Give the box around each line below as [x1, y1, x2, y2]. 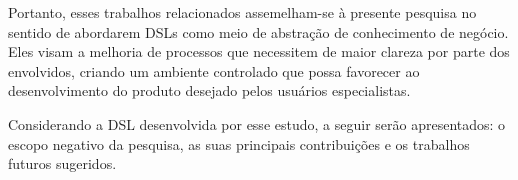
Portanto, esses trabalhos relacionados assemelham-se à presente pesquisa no [8, 2, 477, 22]
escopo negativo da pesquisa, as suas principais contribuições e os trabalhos [8, 133, 470, 154]
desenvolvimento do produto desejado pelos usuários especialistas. [8, 80, 411, 101]
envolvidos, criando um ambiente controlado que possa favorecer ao [8, 60, 420, 81]
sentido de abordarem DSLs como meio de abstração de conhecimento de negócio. [8, 21, 509, 42]
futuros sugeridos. [8, 153, 117, 174]
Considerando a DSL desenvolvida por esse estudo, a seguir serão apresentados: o [8, 113, 506, 134]
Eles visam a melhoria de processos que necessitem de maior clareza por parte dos [8, 41, 510, 62]
